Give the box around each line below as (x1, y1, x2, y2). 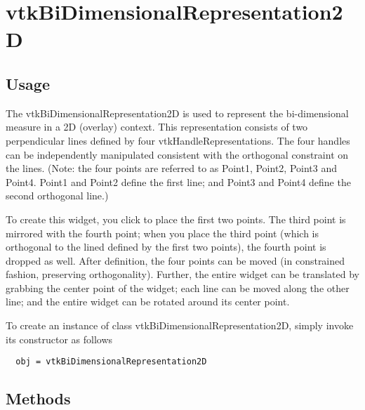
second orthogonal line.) (6, 188, 109, 203)
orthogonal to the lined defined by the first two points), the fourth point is (6, 239, 326, 254)
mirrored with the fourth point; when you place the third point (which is (6, 225, 319, 240)
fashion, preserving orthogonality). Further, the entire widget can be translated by (6, 267, 359, 282)
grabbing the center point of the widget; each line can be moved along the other (6, 280, 350, 295)
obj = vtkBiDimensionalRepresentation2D (15, 357, 207, 367)
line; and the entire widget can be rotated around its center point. (6, 294, 290, 309)
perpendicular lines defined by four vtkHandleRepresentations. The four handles (6, 133, 350, 147)
